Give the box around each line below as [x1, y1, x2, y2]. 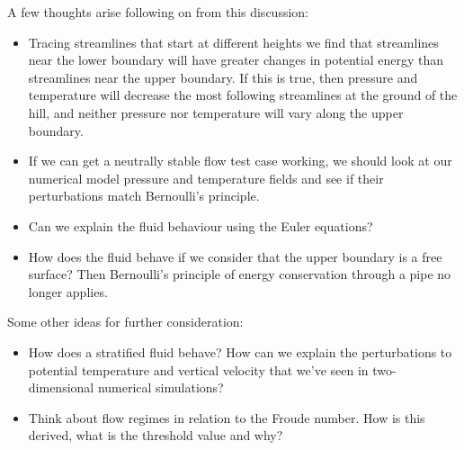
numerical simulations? [97, 378, 224, 397]
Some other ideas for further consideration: [7, 312, 244, 331]
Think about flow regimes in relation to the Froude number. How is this [28, 408, 425, 427]
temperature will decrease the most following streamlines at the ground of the [28, 85, 458, 104]
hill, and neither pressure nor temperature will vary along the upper [28, 103, 404, 121]
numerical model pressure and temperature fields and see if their [28, 168, 384, 187]
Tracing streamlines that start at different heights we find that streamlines [28, 32, 439, 51]
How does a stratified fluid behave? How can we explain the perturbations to [28, 342, 452, 361]
